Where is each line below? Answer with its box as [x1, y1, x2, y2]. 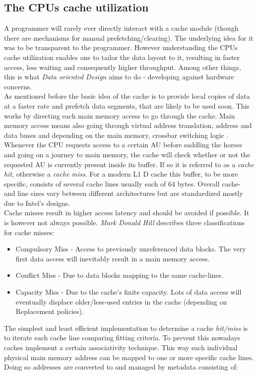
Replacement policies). [15, 306, 84, 316]
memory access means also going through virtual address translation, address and [4, 120, 252, 130]
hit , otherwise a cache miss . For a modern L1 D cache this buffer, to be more [4, 169, 238, 179]
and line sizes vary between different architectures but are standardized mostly [4, 188, 243, 198]
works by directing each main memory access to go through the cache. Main [4, 110, 235, 121]
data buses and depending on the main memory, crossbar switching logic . [4, 129, 229, 140]
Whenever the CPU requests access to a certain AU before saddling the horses [4, 139, 242, 150]
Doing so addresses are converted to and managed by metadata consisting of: [4, 362, 238, 372]
